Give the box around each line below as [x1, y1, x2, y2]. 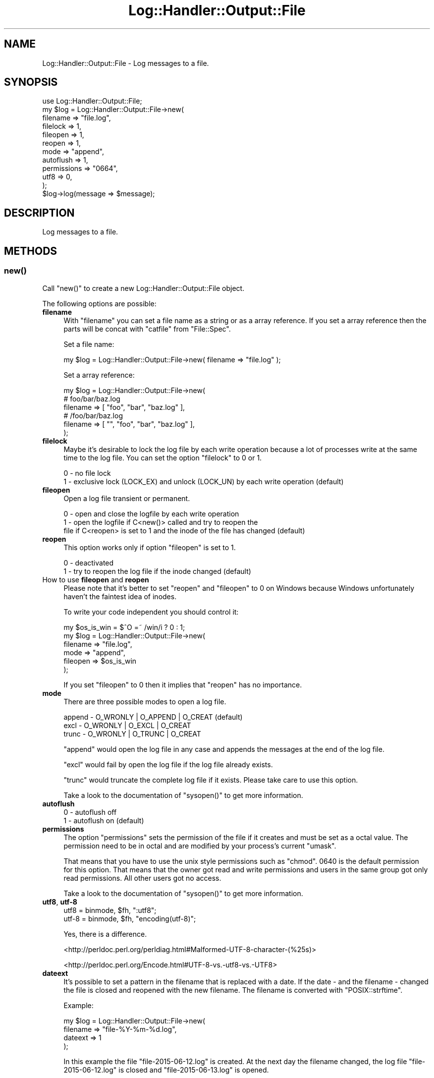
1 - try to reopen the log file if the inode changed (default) [63, 567, 251, 575]
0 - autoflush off [63, 807, 117, 816]
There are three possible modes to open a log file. [63, 697, 226, 706]
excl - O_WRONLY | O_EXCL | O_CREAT [63, 721, 191, 730]
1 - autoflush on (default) [63, 816, 144, 825]
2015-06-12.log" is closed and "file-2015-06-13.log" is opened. [63, 1065, 269, 1074]
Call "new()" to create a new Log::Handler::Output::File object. [42, 284, 245, 292]
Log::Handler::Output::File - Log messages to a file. [42, 58, 209, 67]
